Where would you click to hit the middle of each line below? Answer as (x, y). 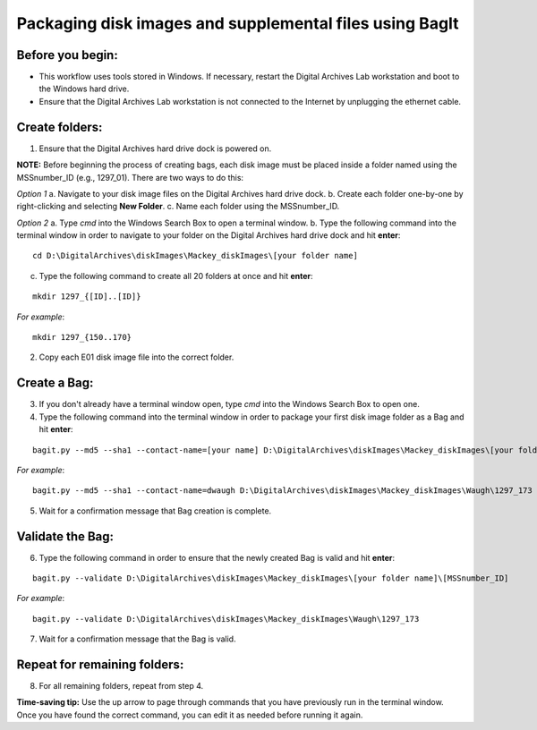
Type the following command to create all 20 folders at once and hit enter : (176, 276)
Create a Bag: (55, 383)
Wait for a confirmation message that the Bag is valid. (137, 639)
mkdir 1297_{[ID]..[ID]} (87, 297)
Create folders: (60, 127)
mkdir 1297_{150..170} (82, 337)
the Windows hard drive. (84, 89)
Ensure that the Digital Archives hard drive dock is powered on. (155, 149)
